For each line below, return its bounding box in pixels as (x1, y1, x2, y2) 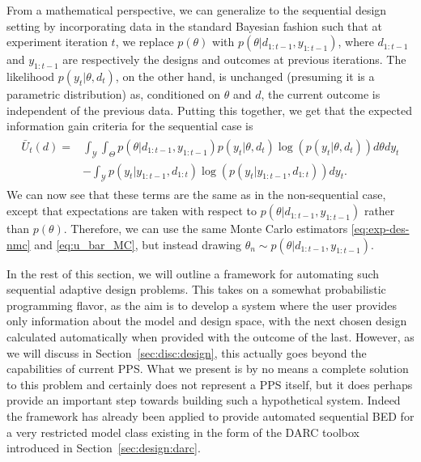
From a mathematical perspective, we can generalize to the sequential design (6, 2, 387, 18)
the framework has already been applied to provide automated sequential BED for (6, 407, 415, 424)
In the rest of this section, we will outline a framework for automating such (6, 265, 380, 282)
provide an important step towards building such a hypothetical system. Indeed (6, 392, 401, 409)
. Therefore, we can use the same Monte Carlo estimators (63, 220, 348, 237)
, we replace (115, 33, 174, 50)
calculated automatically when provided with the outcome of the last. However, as (6, 328, 415, 345)
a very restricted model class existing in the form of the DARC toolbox (6, 423, 359, 440)
